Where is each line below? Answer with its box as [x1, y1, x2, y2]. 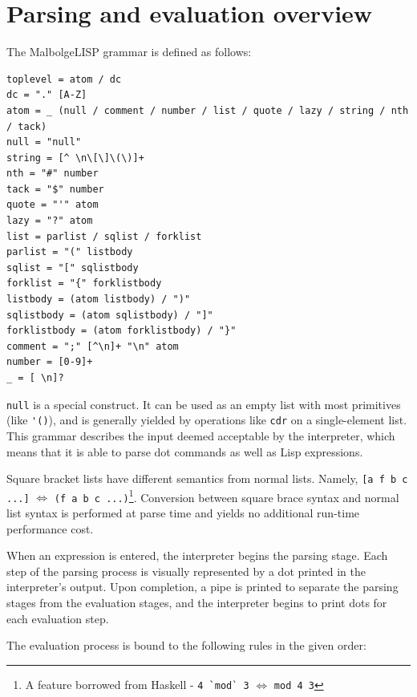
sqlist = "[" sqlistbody [6, 261, 139, 274]
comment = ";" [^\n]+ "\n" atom [6, 340, 179, 352]
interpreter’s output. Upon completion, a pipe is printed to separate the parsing [6, 578, 399, 595]
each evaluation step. [6, 610, 109, 626]
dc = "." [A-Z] [6, 89, 87, 101]
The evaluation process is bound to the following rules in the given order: [6, 637, 366, 654]
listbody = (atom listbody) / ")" [6, 294, 191, 306]
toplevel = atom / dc [6, 73, 122, 85]
